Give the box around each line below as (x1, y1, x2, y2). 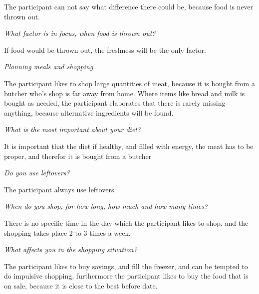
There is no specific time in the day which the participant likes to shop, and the (4, 217, 249, 228)
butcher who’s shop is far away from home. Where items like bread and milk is (4, 88, 245, 98)
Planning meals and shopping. (4, 61, 95, 72)
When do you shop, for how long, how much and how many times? (4, 201, 208, 211)
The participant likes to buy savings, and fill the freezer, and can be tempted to (4, 261, 248, 271)
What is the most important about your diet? (4, 124, 141, 135)
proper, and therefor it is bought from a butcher (4, 150, 152, 161)
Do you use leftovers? (4, 167, 70, 178)
